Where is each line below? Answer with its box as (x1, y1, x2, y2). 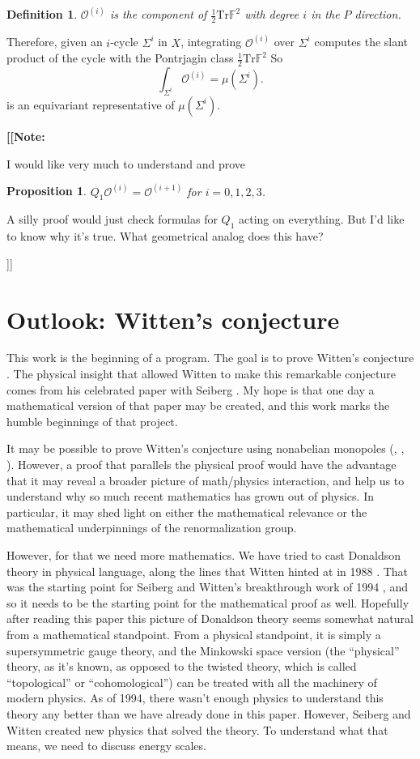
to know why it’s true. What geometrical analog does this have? (6, 228, 324, 245)
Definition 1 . (6, 6, 78, 23)
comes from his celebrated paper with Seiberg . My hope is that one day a (6, 381, 375, 398)
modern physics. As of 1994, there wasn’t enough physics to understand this (6, 689, 384, 706)
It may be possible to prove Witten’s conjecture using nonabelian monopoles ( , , (6, 440, 405, 457)
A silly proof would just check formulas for (6, 211, 218, 228)
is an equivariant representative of (6, 96, 175, 113)
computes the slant (314, 33, 409, 50)
